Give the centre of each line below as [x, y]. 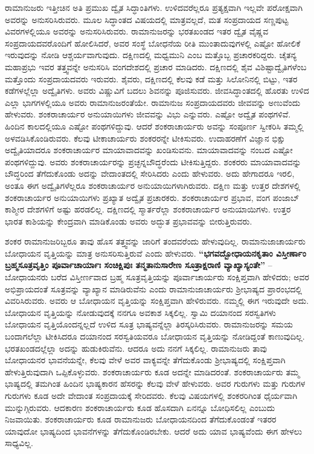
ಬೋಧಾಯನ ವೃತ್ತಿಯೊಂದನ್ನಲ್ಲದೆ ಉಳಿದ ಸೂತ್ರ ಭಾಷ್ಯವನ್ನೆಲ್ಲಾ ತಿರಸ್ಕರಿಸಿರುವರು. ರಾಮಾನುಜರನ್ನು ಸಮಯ [149, 324]
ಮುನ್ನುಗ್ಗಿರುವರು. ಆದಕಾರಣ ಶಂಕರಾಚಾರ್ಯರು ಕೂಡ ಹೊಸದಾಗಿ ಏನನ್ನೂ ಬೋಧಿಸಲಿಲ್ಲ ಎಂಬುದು [140, 407]
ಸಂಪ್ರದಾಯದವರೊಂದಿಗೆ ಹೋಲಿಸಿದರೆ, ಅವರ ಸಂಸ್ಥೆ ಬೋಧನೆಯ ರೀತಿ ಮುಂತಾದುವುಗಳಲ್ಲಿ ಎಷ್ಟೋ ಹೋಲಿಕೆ [153, 43]
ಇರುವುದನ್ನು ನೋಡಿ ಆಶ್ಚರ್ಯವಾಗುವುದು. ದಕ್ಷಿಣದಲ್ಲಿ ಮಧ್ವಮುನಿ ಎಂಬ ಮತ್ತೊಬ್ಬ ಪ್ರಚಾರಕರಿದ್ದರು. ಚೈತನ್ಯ [151, 55]
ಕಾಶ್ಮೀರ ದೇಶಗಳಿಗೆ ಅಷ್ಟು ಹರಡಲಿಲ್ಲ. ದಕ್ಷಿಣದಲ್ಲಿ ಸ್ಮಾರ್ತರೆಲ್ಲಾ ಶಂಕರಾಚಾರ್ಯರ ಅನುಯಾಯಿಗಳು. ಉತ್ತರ [148, 209]
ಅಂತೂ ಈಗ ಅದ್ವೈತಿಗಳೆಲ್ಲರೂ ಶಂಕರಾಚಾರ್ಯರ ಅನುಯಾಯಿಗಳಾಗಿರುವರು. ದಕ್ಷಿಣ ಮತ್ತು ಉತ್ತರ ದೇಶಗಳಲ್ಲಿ [153, 185]
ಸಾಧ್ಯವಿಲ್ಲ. [19, 443]
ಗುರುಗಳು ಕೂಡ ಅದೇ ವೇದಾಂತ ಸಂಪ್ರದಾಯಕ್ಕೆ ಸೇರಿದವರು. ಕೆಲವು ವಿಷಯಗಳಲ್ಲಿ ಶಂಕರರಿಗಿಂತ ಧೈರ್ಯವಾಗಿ [151, 395]
